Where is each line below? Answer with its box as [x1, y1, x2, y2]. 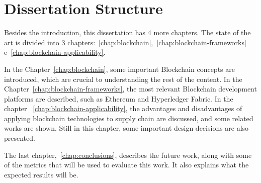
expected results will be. [4, 169, 78, 179]
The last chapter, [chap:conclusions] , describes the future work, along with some [4, 149, 252, 160]
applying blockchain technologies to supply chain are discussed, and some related [4, 113, 253, 123]
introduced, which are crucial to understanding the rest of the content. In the [4, 73, 242, 84]
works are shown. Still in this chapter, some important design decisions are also [4, 123, 249, 133]
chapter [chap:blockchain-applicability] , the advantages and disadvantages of [4, 103, 242, 114]
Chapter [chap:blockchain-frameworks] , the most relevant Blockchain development [4, 83, 257, 94]
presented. [4, 133, 35, 143]
